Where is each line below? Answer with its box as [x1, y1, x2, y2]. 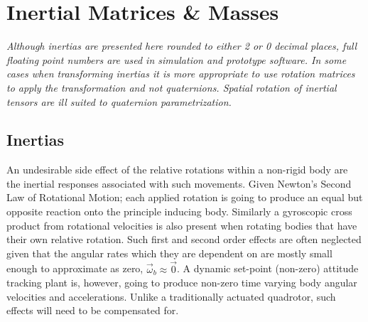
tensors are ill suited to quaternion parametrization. [6, 94, 232, 109]
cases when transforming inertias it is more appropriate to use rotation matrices [6, 66, 355, 81]
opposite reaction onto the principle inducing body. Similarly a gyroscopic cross [6, 204, 352, 219]
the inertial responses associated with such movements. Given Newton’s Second [6, 176, 352, 190]
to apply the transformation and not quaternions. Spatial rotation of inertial [6, 80, 337, 95]
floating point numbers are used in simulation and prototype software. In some [6, 52, 347, 67]
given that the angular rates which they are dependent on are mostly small [6, 245, 332, 260]
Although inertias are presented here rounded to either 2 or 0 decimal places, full [6, 38, 357, 53]
